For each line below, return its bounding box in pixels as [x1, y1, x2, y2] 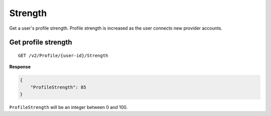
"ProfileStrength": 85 [30, 84, 86, 90]
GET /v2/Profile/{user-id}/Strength [18, 53, 108, 58]
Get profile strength [9, 38, 72, 47]
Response [9, 64, 31, 70]
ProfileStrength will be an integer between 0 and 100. [9, 104, 128, 110]
